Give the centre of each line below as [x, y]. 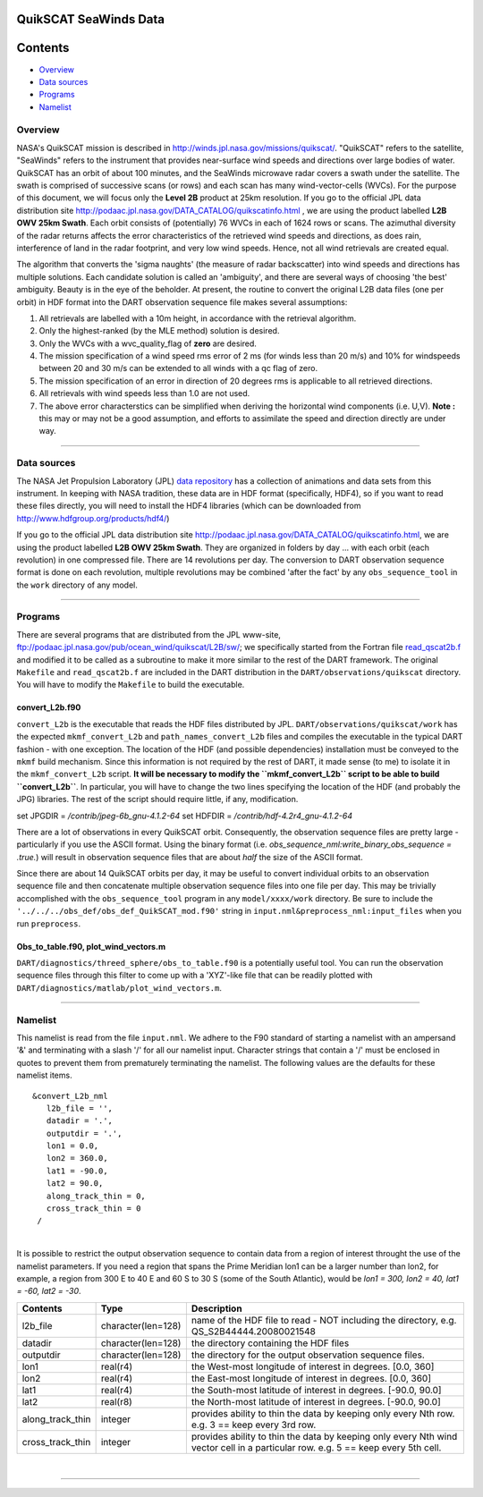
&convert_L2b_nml [70, 1096]
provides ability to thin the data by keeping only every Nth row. [323, 1413]
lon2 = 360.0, [77, 1159]
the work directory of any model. [77, 585]
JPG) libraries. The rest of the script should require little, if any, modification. [157, 799]
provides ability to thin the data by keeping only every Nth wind [324, 1436]
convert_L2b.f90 [49, 707]
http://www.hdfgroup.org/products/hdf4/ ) [93, 518]
